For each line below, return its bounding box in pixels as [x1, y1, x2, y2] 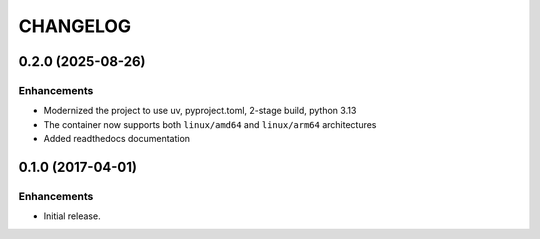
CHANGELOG [18, 15, 132, 37]
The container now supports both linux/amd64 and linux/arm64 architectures [43, 118, 377, 130]
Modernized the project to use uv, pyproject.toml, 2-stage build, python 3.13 [43, 105, 357, 117]
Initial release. [43, 210, 101, 222]
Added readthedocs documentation [43, 133, 190, 145]
